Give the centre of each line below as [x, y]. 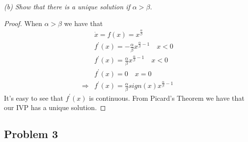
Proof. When [23, 23]
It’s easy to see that [34, 98]
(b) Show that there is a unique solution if [67, 6]
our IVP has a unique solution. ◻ [55, 107]
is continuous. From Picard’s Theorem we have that [167, 98]
